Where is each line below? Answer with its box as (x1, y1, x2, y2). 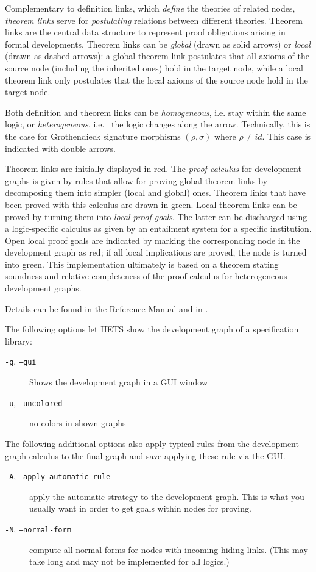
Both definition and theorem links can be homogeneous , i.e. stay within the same (5, 105, 306, 118)
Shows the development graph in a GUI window (29, 376, 208, 388)
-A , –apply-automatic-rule (5, 470, 111, 482)
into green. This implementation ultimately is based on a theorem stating (5, 257, 279, 270)
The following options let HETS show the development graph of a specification (5, 323, 299, 335)
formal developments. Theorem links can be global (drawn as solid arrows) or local (5, 37, 311, 50)
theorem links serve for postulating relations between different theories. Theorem (5, 13, 303, 26)
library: (5, 334, 32, 347)
